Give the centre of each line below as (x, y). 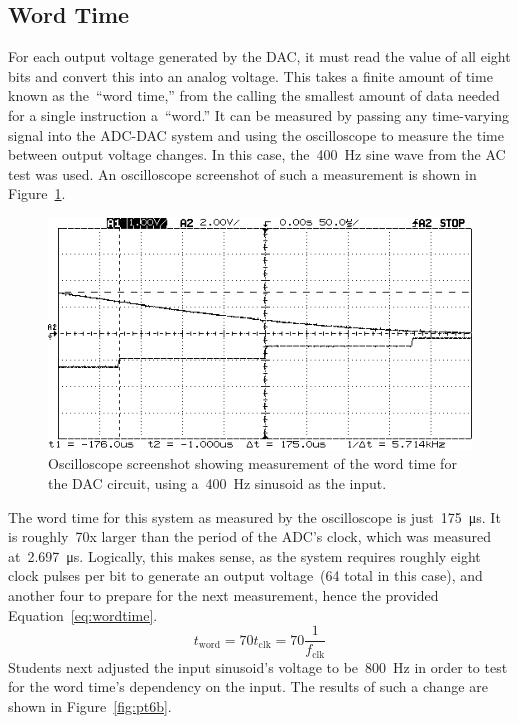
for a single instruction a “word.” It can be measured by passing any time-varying (259, 114)
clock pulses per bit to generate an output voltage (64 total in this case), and (245, 575)
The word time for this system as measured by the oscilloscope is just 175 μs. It (254, 516)
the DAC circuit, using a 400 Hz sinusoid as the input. (217, 483)
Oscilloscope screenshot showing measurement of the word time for (252, 463)
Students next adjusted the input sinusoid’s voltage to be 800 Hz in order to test (258, 666)
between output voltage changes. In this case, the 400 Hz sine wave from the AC (257, 154)
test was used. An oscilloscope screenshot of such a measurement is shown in (242, 173)
